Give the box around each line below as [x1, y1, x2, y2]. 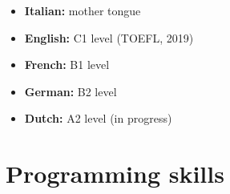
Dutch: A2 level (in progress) [24, 110, 172, 127]
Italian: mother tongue [24, 2, 141, 18]
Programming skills [6, 157, 224, 190]
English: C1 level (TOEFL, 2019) [24, 29, 194, 46]
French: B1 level [24, 56, 110, 73]
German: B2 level [24, 83, 117, 99]
